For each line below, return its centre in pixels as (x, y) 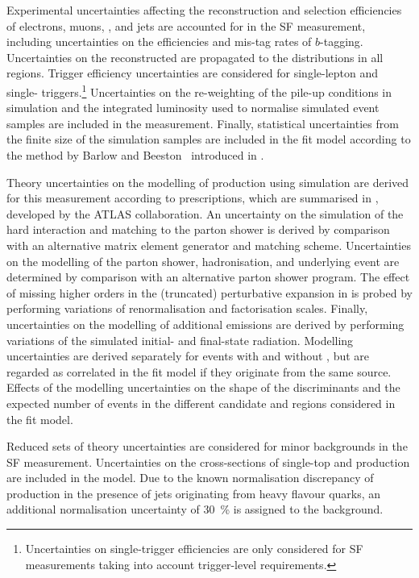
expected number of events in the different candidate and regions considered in (201, 403)
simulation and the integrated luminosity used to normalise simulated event (193, 108)
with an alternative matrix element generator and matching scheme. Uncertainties (209, 245)
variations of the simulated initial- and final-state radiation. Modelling (180, 340)
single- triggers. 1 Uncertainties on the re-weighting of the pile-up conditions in (199, 90)
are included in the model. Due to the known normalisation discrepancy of (190, 478)
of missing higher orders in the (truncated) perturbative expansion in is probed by (209, 292)
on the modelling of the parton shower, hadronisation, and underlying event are (203, 261)
